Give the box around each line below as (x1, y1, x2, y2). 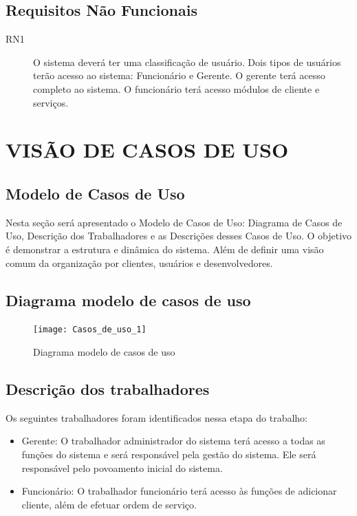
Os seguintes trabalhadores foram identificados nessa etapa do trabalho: (6, 410, 307, 424)
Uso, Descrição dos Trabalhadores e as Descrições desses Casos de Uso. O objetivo (6, 228, 352, 243)
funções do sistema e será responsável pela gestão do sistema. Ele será (21, 447, 316, 461)
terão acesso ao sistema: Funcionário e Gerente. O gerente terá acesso (33, 68, 325, 83)
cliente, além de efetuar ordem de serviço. (21, 497, 197, 511)
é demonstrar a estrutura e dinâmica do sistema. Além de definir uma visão (6, 241, 324, 256)
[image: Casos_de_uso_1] (33, 325, 147, 335)
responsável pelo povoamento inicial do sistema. (21, 460, 223, 475)
